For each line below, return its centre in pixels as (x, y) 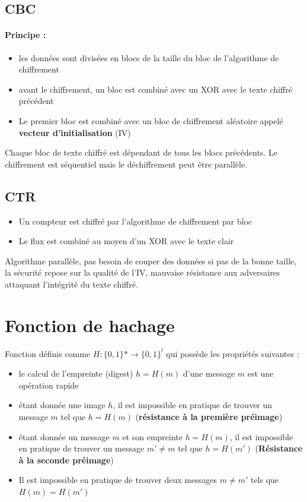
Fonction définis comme (48, 353)
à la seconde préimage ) (66, 460)
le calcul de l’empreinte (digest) (76, 373)
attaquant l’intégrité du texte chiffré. (71, 284)
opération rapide (49, 385)
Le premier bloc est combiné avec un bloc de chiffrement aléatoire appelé (151, 120)
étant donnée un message (64, 436)
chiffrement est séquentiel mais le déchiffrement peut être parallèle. (126, 164)
